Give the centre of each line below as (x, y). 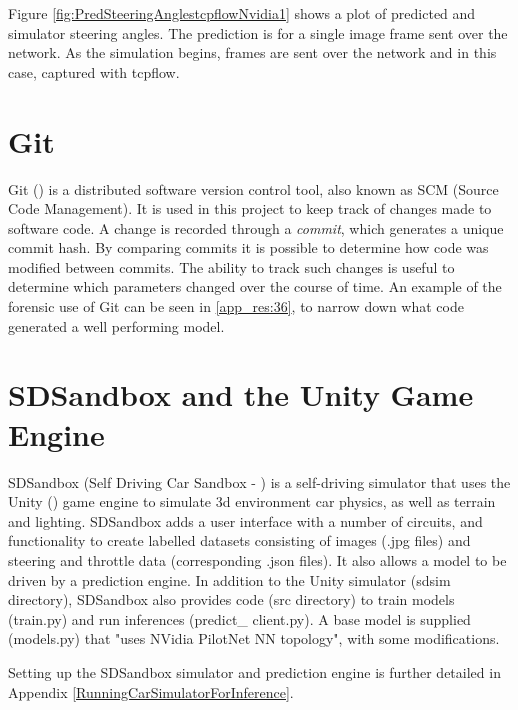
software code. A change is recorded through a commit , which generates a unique (256, 227)
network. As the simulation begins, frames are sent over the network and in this (252, 52)
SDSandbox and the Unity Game (241, 394)
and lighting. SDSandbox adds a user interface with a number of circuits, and (245, 520)
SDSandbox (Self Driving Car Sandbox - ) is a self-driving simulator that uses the (259, 481)
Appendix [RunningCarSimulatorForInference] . (151, 691)
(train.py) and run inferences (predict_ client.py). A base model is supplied (239, 618)
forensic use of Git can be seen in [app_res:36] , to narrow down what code (236, 306)
